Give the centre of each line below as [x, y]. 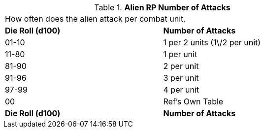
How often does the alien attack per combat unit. [95, 19]
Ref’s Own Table [193, 101]
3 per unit [181, 78]
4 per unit [181, 90]
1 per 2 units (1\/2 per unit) [212, 42]
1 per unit [180, 54]
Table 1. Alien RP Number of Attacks [162, 7]
